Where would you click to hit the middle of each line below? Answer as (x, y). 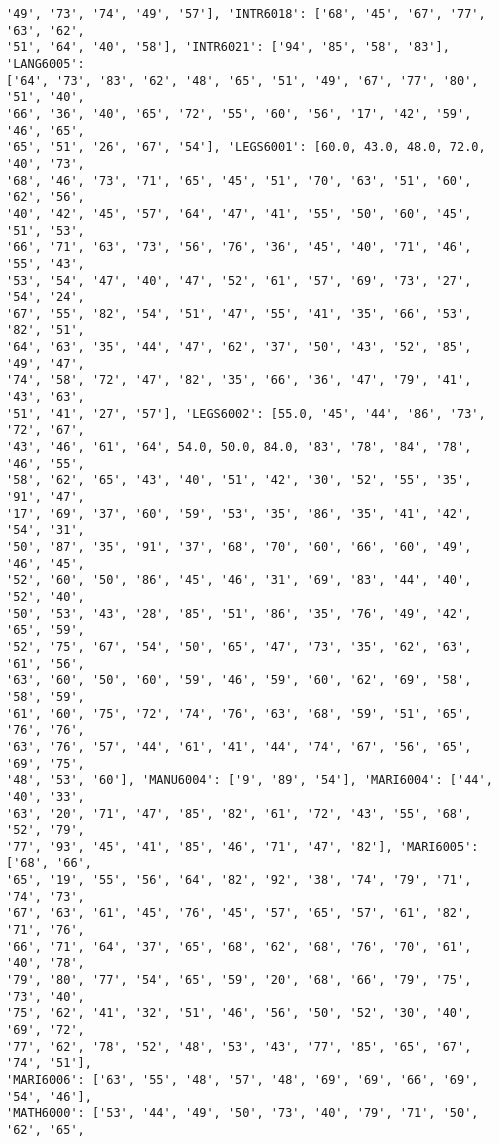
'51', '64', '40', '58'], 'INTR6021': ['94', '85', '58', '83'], (228, 47)
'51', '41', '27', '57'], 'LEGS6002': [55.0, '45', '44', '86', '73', (246, 413)
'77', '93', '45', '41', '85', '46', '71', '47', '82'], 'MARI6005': (242, 846)
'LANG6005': (45, 63)
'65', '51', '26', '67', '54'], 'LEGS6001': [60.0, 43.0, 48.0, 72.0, (246, 147)
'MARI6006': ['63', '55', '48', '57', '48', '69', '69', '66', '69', (242, 1080)
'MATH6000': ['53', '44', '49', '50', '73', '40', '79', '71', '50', (242, 1113)
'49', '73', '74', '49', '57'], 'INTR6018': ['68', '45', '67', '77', (246, 14)
